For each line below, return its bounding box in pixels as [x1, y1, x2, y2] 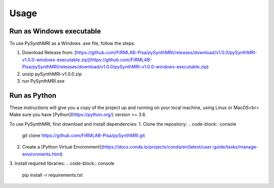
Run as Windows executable [9, 27, 101, 35]
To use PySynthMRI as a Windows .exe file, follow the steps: [9, 41, 135, 47]
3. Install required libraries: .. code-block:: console [9, 160, 115, 167]
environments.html [22, 151, 61, 157]
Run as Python [9, 91, 57, 100]
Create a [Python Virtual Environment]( [22, 144, 104, 150]
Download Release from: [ [22, 50, 77, 56]
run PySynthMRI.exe [22, 78, 65, 84]
